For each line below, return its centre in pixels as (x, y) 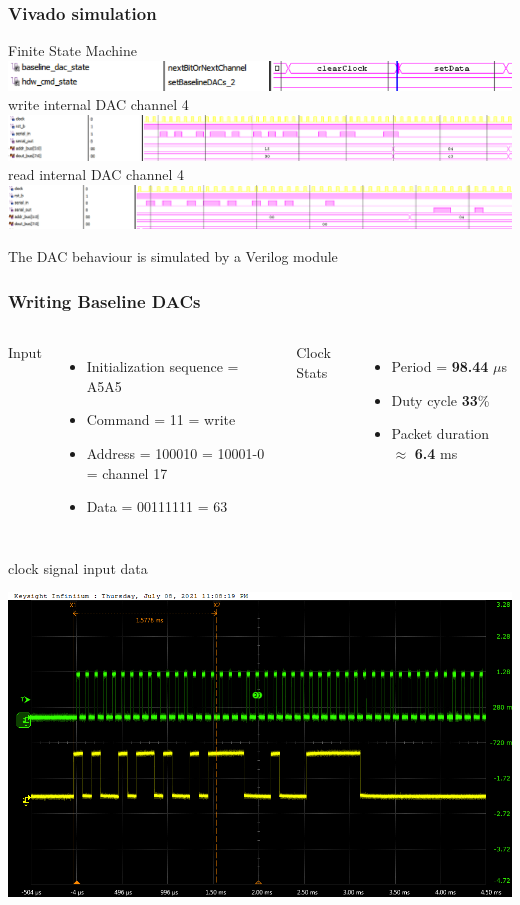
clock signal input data (78, 567)
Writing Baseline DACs (104, 300)
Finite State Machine (72, 50)
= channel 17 (127, 472)
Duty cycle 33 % (440, 399)
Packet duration (440, 433)
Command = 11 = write (161, 419)
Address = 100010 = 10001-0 (175, 453)
